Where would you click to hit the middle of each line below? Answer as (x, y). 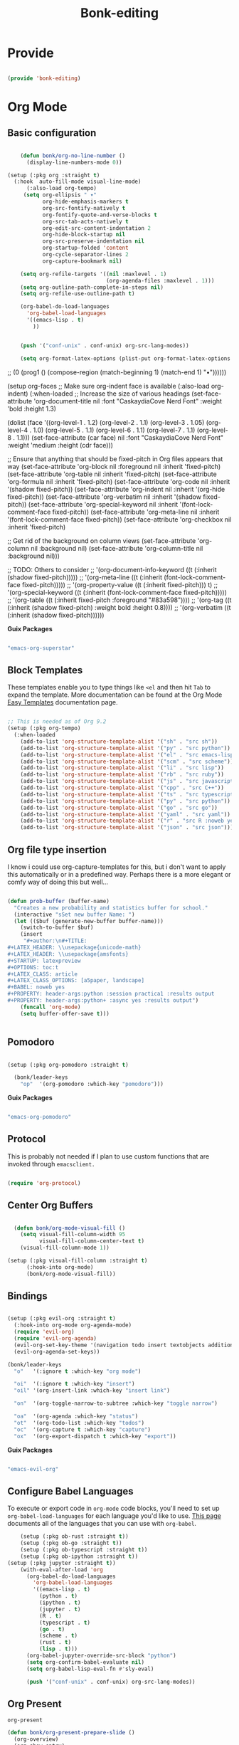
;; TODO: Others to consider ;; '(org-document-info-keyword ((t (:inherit (112, 569)
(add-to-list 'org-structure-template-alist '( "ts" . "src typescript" (128, 794)
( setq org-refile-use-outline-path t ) (78, 294)
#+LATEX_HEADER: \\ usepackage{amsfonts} (68, 954)
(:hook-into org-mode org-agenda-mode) (73, 1325)
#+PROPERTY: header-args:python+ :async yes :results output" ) (103, 1001)
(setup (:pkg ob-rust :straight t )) (75, 1536)
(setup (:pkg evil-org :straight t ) (62, 1319)
